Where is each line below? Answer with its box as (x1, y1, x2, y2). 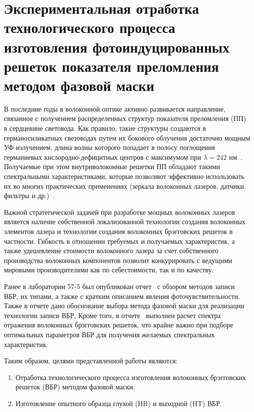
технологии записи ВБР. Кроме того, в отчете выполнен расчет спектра (4, 310, 221, 320)
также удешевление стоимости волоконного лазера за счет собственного (4, 245, 219, 256)
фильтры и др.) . (4, 190, 55, 201)
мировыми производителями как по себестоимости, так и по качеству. (4, 265, 214, 275)
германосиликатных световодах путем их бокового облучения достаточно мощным (4, 132, 251, 143)
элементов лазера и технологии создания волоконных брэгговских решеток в (4, 226, 233, 236)
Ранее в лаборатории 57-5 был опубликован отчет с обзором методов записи (4, 281, 235, 291)
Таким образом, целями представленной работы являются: (4, 355, 178, 366)
